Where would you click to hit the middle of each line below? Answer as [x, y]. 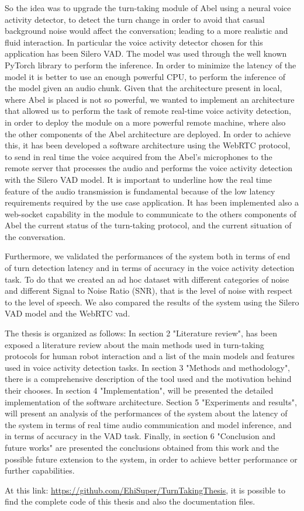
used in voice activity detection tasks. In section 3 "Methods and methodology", [148, 367]
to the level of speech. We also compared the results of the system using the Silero [152, 302]
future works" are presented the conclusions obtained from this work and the [142, 447]
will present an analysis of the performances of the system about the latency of [146, 413]
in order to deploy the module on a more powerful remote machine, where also [145, 122]
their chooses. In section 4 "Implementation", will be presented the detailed [139, 390]
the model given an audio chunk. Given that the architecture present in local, [144, 88]
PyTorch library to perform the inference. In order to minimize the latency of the [151, 65]
